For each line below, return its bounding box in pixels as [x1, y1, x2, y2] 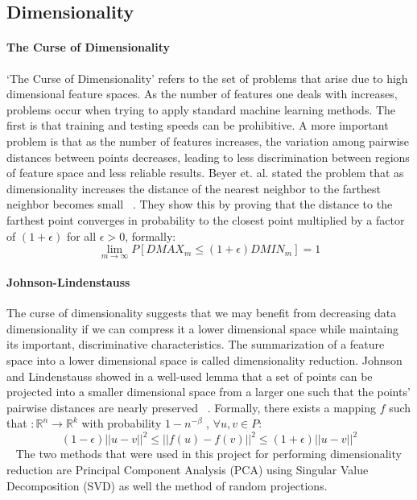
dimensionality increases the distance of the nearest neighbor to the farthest [6, 180, 381, 196]
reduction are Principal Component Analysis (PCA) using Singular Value [6, 461, 369, 477]
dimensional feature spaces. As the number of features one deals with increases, [6, 85, 398, 102]
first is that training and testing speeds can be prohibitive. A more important [6, 117, 389, 134]
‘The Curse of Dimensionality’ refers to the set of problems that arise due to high [6, 69, 408, 86]
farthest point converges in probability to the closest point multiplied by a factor [6, 211, 405, 228]
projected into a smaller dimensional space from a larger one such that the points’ [6, 383, 411, 400]
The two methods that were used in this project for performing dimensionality [15, 445, 402, 462]
